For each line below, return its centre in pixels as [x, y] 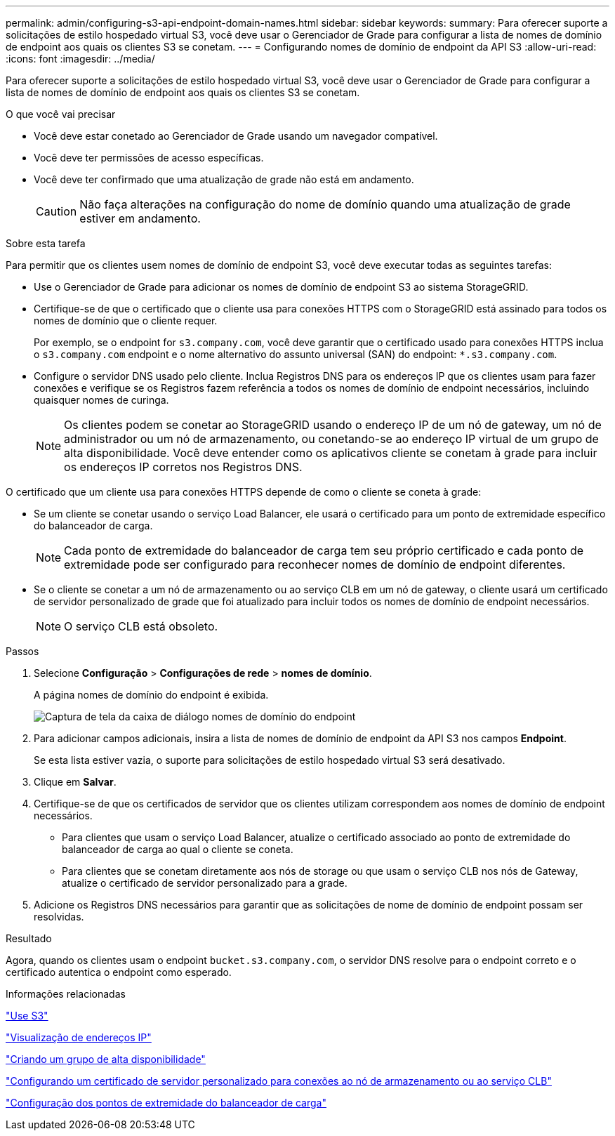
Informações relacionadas [66, 994]
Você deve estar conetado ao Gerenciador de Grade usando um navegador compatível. [236, 136]
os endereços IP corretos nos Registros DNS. [183, 467]
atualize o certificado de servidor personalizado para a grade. [205, 883]
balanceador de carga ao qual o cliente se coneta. [178, 849]
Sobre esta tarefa [46, 243]
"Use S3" [27, 1016]
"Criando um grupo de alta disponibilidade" [106, 1059]
